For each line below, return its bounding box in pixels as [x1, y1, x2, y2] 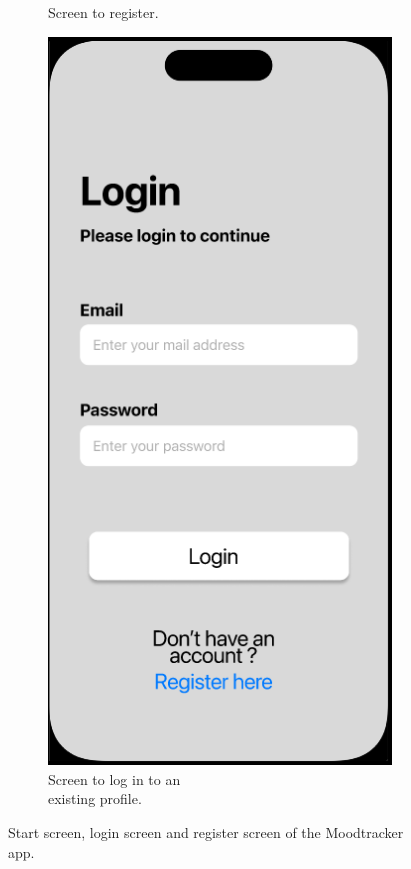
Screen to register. [48, 2, 159, 22]
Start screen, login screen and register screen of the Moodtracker [8, 822, 404, 843]
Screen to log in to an [48, 768, 181, 789]
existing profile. [48, 788, 142, 809]
